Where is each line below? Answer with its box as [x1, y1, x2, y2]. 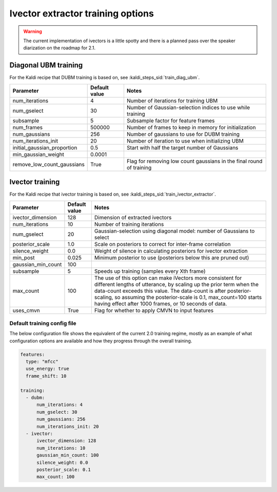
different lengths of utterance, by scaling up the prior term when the [94, 280, 259, 288]
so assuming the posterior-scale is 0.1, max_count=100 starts [114, 293, 262, 301]
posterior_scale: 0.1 [36, 466, 91, 472]
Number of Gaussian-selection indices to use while [126, 103, 250, 111]
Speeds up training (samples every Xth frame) [94, 268, 206, 275]
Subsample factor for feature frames [126, 117, 215, 124]
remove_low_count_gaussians [12, 161, 85, 168]
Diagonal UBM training [9, 61, 83, 69]
